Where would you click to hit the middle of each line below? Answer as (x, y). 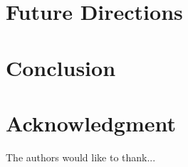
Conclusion (61, 67)
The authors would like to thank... (81, 157)
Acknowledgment (91, 123)
